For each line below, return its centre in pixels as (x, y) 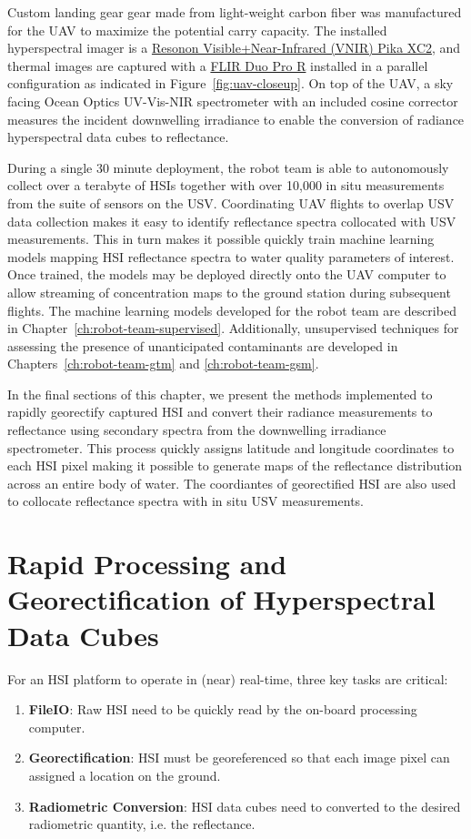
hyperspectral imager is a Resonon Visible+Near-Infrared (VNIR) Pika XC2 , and (234, 48)
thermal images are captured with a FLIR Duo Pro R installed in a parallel (218, 65)
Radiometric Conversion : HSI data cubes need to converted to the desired (245, 806)
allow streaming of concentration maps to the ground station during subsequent (229, 292)
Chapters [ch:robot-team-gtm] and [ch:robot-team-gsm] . (163, 364)
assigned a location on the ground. (125, 775)
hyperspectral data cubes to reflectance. (118, 137)
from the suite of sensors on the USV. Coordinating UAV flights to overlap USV (231, 202)
